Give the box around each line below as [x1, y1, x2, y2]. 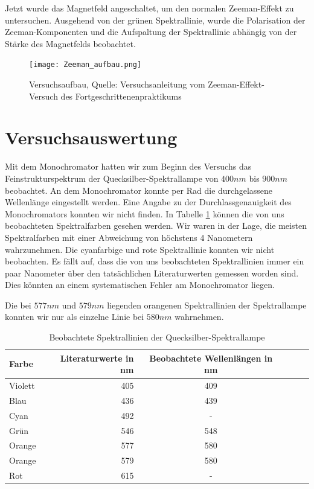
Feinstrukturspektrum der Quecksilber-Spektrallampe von [5, 171, 219, 184]
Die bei [5, 298, 31, 311]
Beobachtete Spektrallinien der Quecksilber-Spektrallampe [49, 331, 265, 344]
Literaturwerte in [60, 351, 134, 364]
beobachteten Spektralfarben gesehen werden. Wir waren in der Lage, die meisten [5, 219, 307, 232]
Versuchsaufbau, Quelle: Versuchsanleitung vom [29, 78, 205, 91]
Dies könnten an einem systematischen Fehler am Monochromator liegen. [5, 278, 275, 291]
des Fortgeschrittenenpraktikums [60, 89, 182, 102]
